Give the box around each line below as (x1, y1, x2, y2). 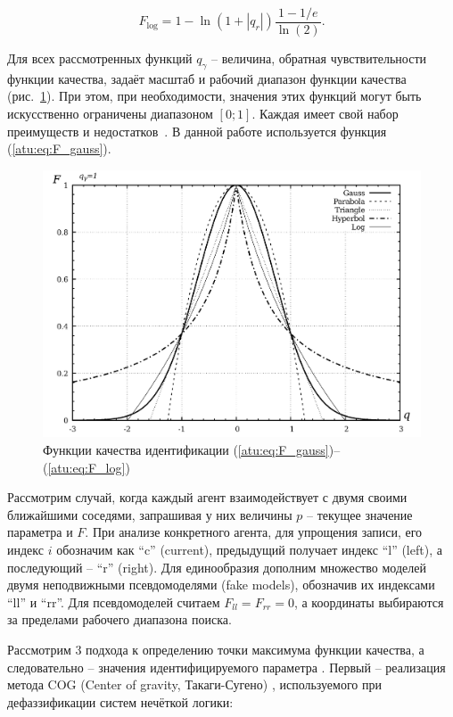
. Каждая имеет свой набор (251, 104, 399, 123)
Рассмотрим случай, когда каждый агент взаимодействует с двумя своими (7, 488, 408, 507)
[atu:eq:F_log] (47, 457, 126, 476)
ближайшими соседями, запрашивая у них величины (7, 505, 292, 523)
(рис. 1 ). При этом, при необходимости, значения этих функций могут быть (7, 87, 422, 105)
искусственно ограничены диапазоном (7, 104, 213, 123)
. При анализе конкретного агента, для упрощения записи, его (85, 523, 423, 541)
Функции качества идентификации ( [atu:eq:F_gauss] (43, 441, 329, 459)
